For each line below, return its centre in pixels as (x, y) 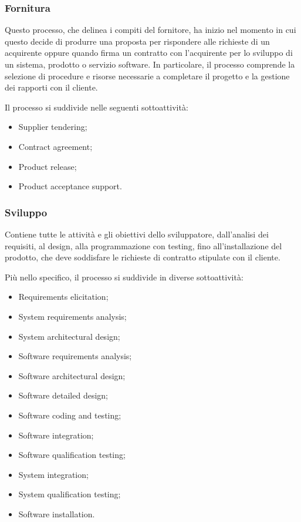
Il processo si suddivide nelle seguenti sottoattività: (97, 107)
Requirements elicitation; (63, 297)
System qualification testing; (70, 494)
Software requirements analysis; (75, 356)
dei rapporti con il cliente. (51, 87)
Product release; (48, 166)
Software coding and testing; (70, 415)
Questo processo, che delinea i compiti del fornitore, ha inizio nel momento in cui (150, 30)
